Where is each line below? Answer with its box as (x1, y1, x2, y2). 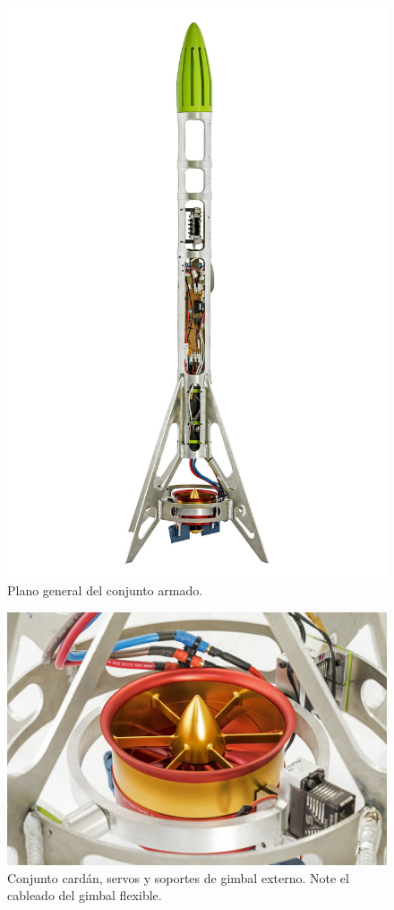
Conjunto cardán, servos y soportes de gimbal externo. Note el (7, 868, 349, 887)
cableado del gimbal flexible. (7, 886, 162, 905)
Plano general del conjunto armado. (7, 581, 203, 600)
